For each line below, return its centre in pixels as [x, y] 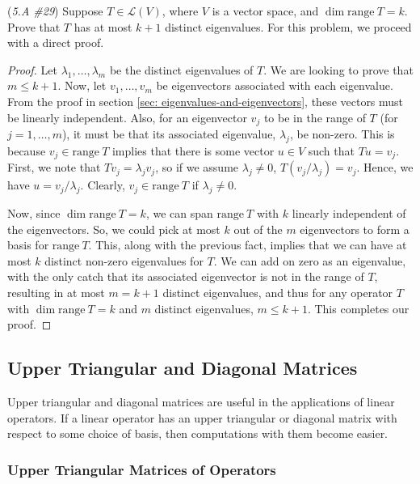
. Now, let [82, 85]
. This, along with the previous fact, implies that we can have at [248, 245]
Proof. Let [32, 69]
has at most [103, 26]
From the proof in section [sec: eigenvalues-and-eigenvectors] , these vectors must [206, 101]
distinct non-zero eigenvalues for [124, 260]
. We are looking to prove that [338, 69]
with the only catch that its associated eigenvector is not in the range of [186, 276]
